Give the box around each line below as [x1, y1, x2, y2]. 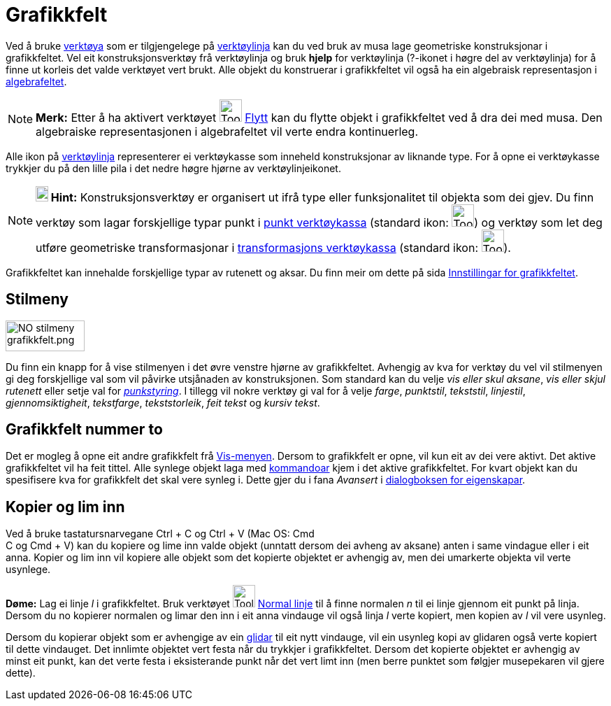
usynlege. [6, 563, 51, 576]
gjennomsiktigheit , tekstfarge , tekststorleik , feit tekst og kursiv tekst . [6, 396, 320, 409]
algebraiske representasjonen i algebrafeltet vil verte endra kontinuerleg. [36, 124, 419, 139]
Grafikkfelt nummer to [6, 421, 163, 439]
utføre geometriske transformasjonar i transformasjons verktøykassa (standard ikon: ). [36, 240, 511, 255]
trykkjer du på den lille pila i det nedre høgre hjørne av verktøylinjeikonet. [6, 162, 341, 174]
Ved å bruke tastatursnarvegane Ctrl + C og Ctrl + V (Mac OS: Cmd [6, 528, 315, 540]
